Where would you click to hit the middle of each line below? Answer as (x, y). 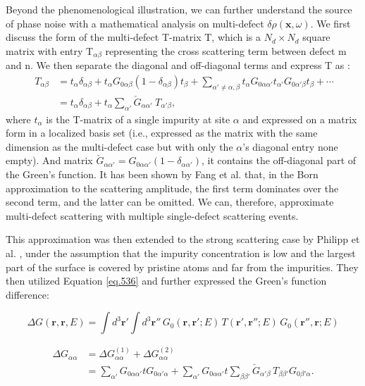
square (316, 37)
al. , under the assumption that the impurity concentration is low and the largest (181, 253)
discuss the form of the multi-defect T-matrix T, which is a (134, 37)
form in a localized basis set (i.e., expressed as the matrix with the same (162, 133)
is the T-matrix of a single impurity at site (138, 119)
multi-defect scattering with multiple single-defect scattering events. (152, 215)
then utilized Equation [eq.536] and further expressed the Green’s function (166, 281)
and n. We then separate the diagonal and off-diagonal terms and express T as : (178, 65)
